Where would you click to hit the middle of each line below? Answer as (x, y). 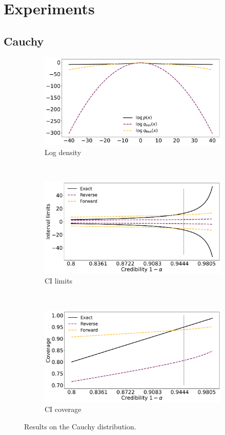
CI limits (59, 281)
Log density (63, 152)
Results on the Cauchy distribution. (80, 426)
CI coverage (63, 409)
